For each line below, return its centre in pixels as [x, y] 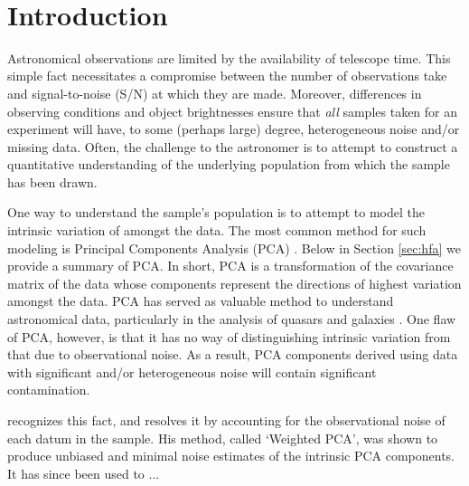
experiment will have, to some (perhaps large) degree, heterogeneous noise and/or [234, 129]
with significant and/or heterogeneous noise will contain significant [192, 372]
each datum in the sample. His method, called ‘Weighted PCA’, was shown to [223, 438]
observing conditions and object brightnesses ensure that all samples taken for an [233, 111]
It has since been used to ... [84, 473]
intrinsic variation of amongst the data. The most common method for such [217, 230]
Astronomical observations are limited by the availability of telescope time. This [229, 57]
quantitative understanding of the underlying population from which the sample [229, 164]
